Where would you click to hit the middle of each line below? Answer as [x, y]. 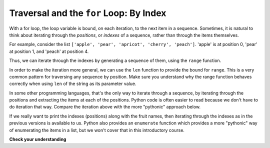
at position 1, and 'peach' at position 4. [49, 51]
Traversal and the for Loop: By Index [88, 13]
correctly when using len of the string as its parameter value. [73, 84]
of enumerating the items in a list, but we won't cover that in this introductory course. [97, 130]
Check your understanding [38, 139]
